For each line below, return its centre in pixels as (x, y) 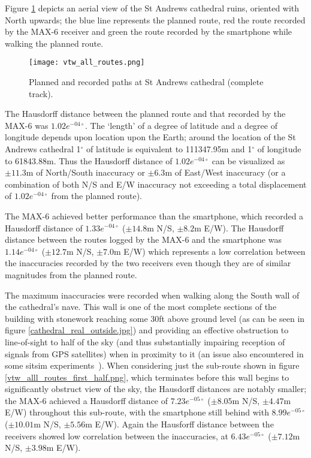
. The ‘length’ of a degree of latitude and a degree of (181, 125)
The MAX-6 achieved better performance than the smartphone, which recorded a (154, 216)
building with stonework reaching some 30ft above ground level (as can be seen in (155, 318)
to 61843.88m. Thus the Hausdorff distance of (89, 160)
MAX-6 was (27, 125)
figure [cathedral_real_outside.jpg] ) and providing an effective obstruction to (147, 330)
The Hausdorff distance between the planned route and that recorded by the (145, 114)
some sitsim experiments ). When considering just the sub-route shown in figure (152, 365)
